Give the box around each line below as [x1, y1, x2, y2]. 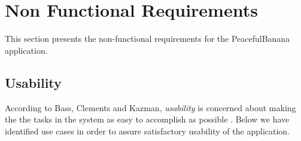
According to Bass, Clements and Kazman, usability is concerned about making [5, 101, 296, 114]
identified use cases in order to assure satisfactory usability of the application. [5, 124, 290, 137]
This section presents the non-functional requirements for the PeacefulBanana [5, 32, 290, 45]
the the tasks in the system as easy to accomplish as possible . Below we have [5, 113, 290, 125]
